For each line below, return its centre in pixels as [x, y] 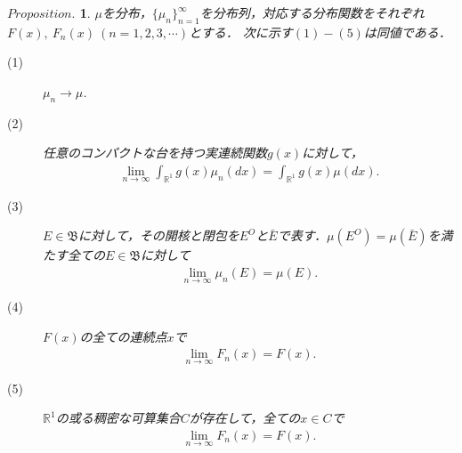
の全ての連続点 [123, 336]
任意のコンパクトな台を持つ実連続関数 [155, 153]
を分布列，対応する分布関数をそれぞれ [312, 12]
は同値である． [407, 32]
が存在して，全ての [245, 418]
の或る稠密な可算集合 [118, 418]
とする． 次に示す [241, 32]
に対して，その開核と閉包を [159, 235]
